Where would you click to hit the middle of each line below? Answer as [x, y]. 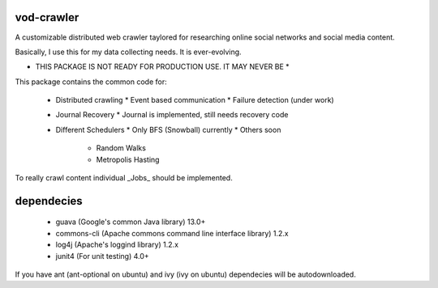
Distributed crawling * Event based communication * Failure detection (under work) [195, 100]
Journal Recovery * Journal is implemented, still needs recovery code [172, 115]
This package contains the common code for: [91, 82]
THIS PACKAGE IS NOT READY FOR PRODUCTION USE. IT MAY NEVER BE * [162, 67]
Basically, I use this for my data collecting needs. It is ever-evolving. [129, 52]
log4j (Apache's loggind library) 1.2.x [117, 245]
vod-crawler [47, 17]
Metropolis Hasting [128, 159]
